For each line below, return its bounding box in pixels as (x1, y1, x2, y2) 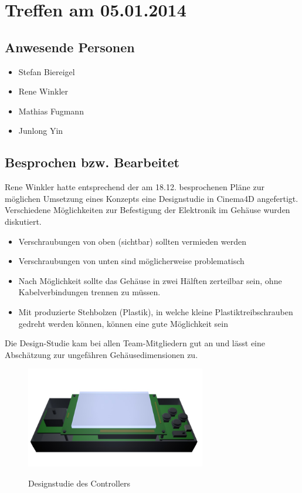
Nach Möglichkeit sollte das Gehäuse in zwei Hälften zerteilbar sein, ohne (18, 274, 282, 286)
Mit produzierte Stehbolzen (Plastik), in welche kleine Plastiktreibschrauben (18, 305, 293, 318)
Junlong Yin (18, 124, 63, 137)
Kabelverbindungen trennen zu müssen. (18, 286, 161, 298)
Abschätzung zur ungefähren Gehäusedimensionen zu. (5, 348, 198, 360)
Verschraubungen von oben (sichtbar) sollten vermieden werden (18, 235, 246, 247)
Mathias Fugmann (18, 104, 84, 117)
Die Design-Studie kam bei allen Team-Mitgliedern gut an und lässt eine (5, 337, 265, 349)
